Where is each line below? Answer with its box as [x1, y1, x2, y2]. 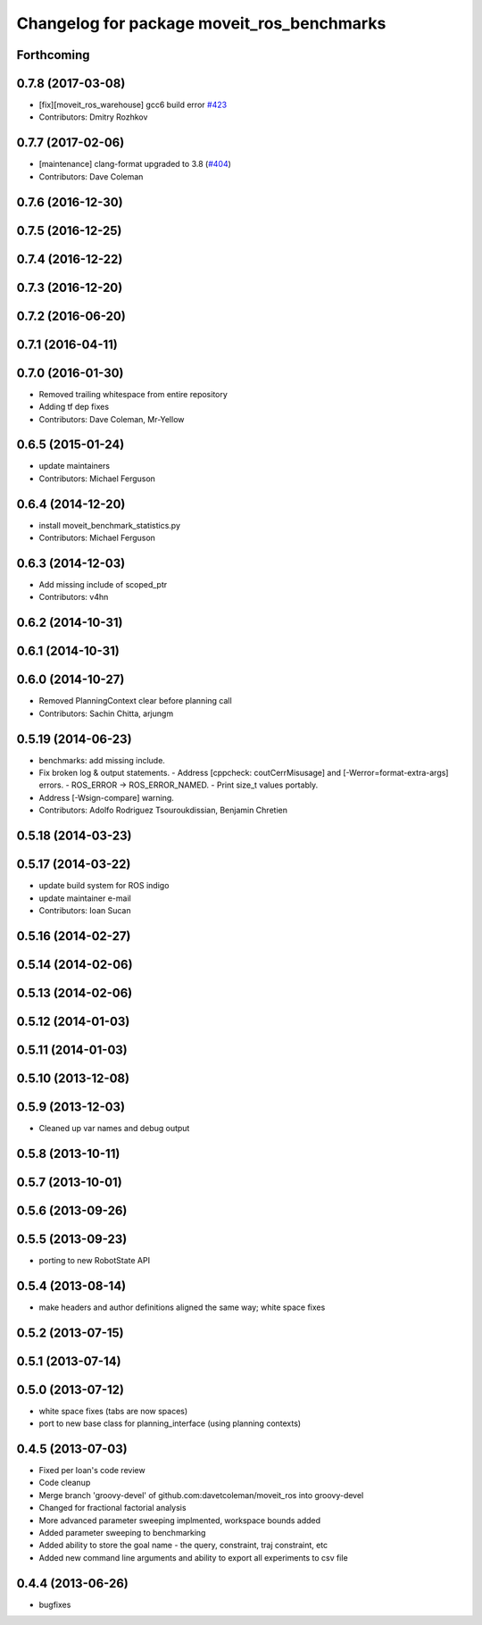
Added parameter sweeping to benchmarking [38, 1527, 206, 1537]
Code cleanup [38, 1478, 91, 1488]
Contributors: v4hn [38, 592, 109, 603]
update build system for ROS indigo [38, 880, 170, 891]
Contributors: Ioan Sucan [38, 904, 131, 915]
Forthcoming [16, 47, 90, 62]
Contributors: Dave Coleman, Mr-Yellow [38, 413, 185, 424]
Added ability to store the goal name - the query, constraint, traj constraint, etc [38, 1540, 328, 1551]
